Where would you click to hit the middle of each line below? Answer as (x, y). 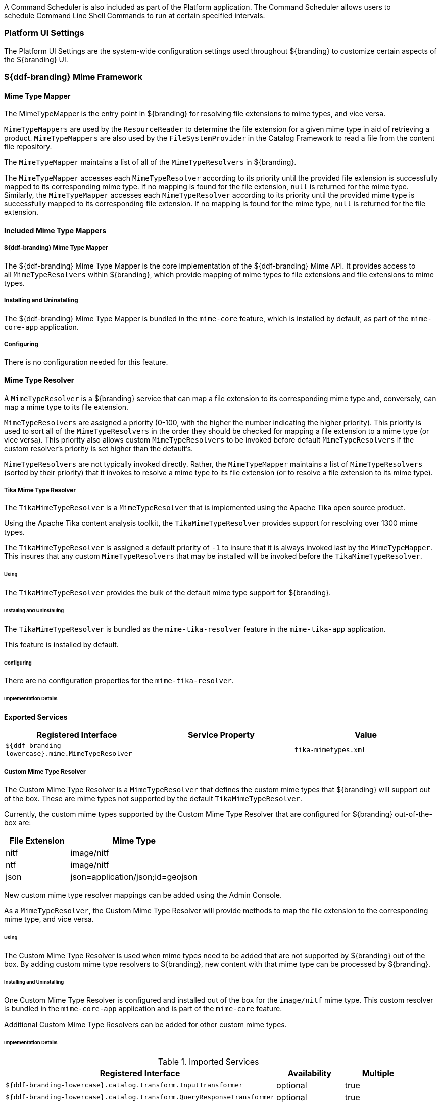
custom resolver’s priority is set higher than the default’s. (99, 448)
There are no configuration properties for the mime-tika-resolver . (119, 681)
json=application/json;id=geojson (134, 877)
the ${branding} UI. (36, 59)
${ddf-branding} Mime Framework (73, 77)
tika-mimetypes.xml (330, 749)
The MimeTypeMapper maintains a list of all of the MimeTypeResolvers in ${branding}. (150, 162)
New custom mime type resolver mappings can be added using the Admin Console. (143, 895)
